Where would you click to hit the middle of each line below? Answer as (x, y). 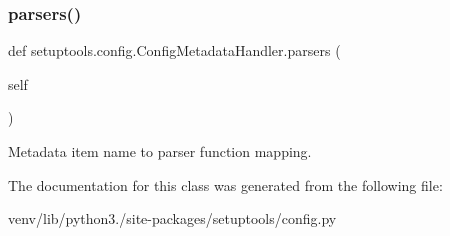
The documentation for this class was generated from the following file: (225, 184)
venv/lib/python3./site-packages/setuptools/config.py (172, 218)
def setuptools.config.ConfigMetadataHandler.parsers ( (174, 50)
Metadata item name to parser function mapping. (160, 151)
